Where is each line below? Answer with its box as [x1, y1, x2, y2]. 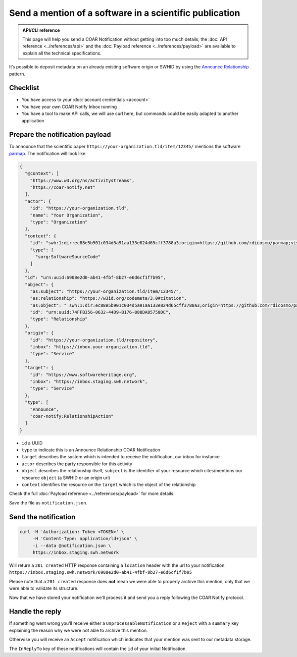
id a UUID [21, 440, 43, 446]
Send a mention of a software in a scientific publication [9, 7, 240, 18]
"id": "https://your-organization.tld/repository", [30, 337, 158, 343]
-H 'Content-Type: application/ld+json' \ [32, 536, 137, 542]
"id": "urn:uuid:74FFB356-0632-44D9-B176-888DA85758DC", [30, 310, 171, 315]
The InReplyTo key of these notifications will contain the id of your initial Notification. [9, 646, 187, 652]
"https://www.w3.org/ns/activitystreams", [30, 177, 135, 183]
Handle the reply [9, 607, 61, 616]
